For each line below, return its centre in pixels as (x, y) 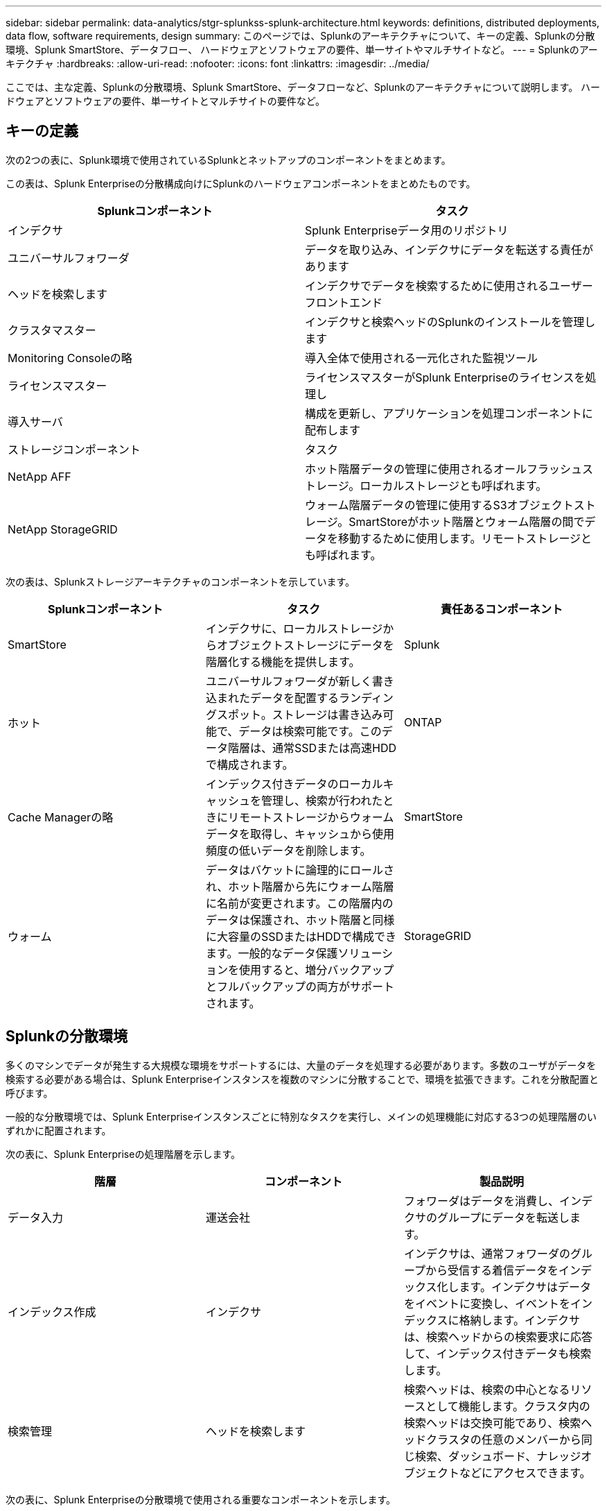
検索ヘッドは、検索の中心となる (487, 1389)
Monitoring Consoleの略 (70, 358)
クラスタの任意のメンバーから (503, 1439)
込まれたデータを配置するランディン (299, 698)
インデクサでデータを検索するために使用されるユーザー (449, 285)
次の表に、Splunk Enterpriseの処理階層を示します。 (123, 1154)
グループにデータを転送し (503, 1217)
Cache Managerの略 (61, 817)
